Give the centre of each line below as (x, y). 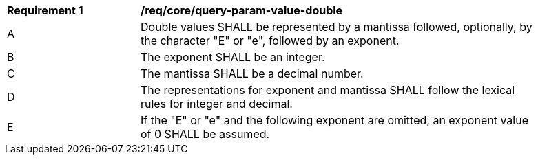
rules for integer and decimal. (217, 104)
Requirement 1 (45, 10)
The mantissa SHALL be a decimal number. (252, 73)
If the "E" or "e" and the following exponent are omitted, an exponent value (334, 120)
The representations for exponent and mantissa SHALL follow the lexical (328, 90)
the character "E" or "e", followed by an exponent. (270, 41)
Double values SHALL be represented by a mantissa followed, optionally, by (337, 27)
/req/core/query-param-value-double (242, 10)
